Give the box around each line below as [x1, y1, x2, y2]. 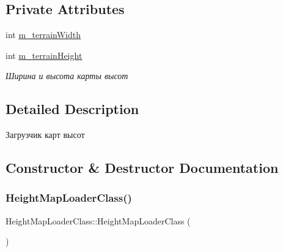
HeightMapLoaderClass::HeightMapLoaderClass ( [6, 214, 191, 227]
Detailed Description [6, 99, 139, 118]
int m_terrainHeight [6, 48, 83, 61]
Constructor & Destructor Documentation [6, 158, 279, 177]
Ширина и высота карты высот [6, 69, 128, 82]
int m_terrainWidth [6, 28, 81, 41]
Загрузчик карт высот [6, 128, 85, 141]
